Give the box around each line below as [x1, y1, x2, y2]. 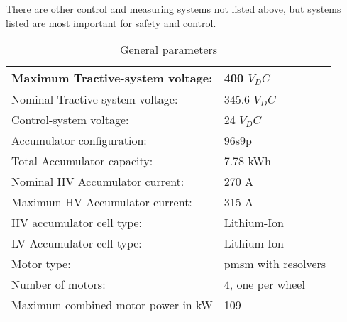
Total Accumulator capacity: [11, 152, 153, 170]
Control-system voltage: [11, 111, 129, 128]
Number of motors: [11, 276, 106, 293]
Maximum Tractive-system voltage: [11, 70, 213, 87]
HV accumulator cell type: [11, 214, 143, 231]
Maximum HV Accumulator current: [11, 194, 192, 211]
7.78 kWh [224, 152, 271, 170]
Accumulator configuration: [11, 132, 147, 149]
